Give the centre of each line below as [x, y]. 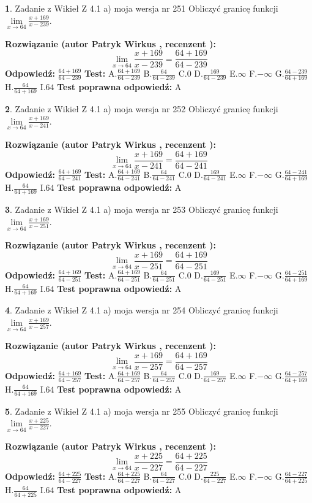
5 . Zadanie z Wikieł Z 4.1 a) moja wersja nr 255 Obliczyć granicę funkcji [142, 411]
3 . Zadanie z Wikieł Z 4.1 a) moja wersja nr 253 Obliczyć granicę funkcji [142, 209]
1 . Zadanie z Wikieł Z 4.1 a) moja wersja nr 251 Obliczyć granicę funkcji [142, 8]
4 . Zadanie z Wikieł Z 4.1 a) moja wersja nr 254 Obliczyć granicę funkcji [142, 310]
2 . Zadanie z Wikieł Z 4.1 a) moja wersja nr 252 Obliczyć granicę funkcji [142, 109]
